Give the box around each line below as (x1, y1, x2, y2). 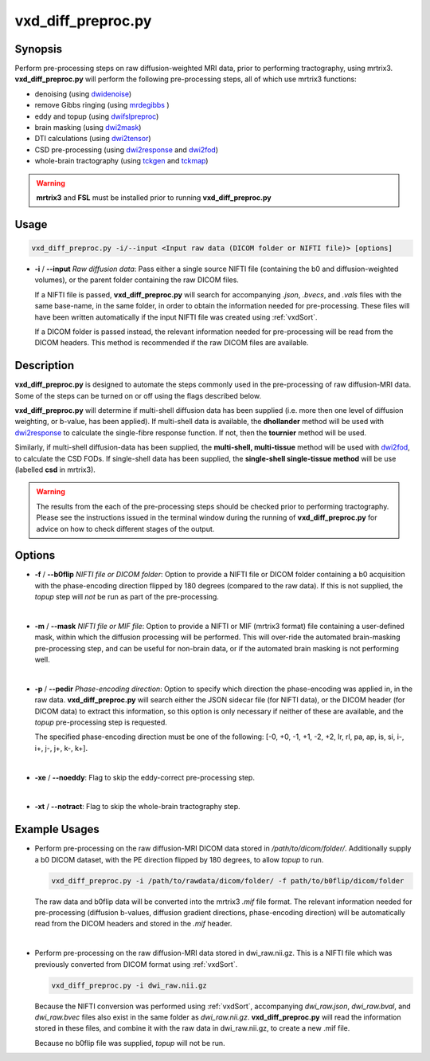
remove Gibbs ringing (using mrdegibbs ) (34, 100, 170, 110)
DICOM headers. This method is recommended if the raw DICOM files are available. (34, 338, 309, 348)
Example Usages (14, 823, 100, 836)
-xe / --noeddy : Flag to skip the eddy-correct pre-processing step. (34, 772, 255, 782)
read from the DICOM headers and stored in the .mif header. (34, 919, 233, 929)
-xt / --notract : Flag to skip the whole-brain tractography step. (34, 802, 240, 811)
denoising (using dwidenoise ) (34, 88, 132, 99)
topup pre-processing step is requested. (34, 717, 167, 727)
